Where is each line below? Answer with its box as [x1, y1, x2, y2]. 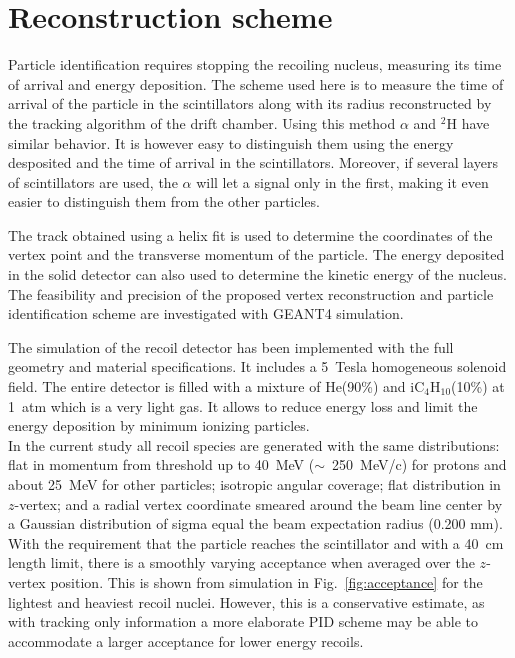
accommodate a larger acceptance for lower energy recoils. [8, 630, 364, 651]
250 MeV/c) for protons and [332, 454, 507, 475]
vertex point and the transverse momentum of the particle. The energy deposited [8, 244, 505, 265]
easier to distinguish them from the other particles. [8, 191, 320, 212]
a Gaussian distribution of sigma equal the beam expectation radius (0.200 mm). [8, 513, 503, 534]
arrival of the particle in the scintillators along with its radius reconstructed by [8, 93, 492, 114]
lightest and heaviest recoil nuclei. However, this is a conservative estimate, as [8, 591, 485, 612]
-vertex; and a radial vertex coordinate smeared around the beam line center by [14, 493, 503, 514]
